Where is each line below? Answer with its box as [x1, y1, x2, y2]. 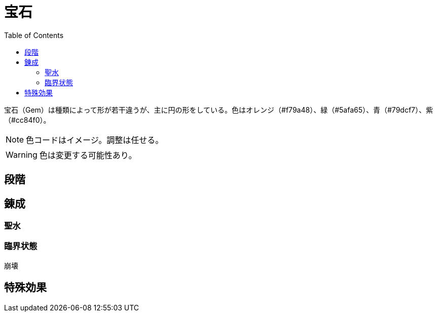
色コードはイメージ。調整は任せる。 [26, 134, 164, 145]
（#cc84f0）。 [4, 115, 51, 124]
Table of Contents [4, 30, 64, 40]
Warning [6, 149, 38, 160]
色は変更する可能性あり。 [39, 150, 137, 160]
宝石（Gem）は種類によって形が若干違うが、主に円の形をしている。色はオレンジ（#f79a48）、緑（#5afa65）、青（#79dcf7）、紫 [4, 105, 433, 114]
